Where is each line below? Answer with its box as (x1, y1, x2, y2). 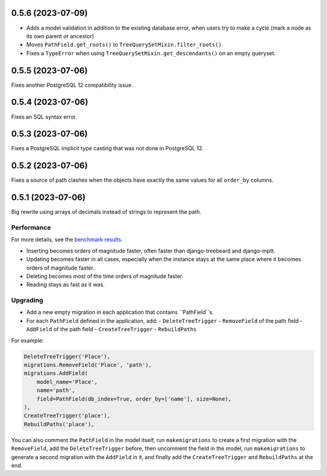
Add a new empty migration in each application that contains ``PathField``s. (26, 309, 214, 316)
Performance (11, 223, 51, 231)
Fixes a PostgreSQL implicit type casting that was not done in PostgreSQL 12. (11, 145, 204, 152)
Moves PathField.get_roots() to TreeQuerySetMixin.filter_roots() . (26, 41, 223, 48)
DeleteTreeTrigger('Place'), (24, 353, 111, 360)
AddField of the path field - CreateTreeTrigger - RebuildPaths (26, 326, 197, 333)
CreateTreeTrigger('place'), (24, 412, 111, 419)
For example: (11, 337, 44, 344)
